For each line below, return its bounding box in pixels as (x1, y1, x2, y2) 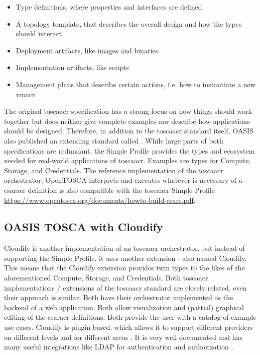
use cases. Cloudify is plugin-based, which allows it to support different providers (4, 322, 253, 332)
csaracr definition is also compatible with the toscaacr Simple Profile (4, 184, 215, 195)
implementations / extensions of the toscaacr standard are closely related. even (4, 282, 247, 293)
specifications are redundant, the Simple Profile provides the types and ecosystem (4, 145, 255, 156)
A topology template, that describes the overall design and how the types (16, 18, 242, 29)
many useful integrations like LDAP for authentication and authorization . (4, 341, 233, 352)
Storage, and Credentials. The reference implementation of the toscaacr (4, 165, 223, 175)
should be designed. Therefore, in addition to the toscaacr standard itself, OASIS (4, 125, 253, 136)
